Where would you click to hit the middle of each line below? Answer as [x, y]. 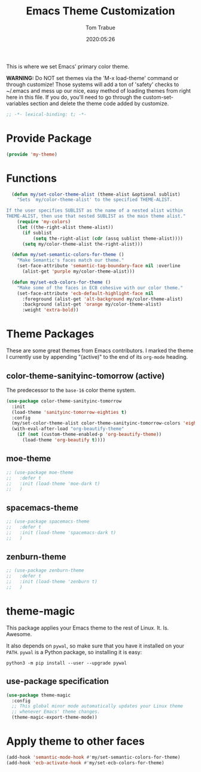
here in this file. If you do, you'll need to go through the [74, 97]
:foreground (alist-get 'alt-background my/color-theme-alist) [103, 299]
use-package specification [58, 681]
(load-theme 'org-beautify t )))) [64, 440]
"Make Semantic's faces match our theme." [71, 260]
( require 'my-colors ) [44, 222]
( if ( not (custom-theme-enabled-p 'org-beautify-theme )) [89, 435]
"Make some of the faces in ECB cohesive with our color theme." [100, 288]
